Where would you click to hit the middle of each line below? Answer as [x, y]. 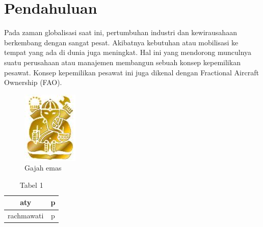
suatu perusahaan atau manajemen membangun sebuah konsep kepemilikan [122, 62]
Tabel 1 [31, 185]
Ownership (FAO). [33, 82]
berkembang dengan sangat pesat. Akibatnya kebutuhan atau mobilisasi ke [121, 42]
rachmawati [26, 216]
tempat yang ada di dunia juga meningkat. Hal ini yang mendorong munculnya [128, 52]
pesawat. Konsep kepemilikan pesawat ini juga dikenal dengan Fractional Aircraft [131, 72]
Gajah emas [43, 168]
